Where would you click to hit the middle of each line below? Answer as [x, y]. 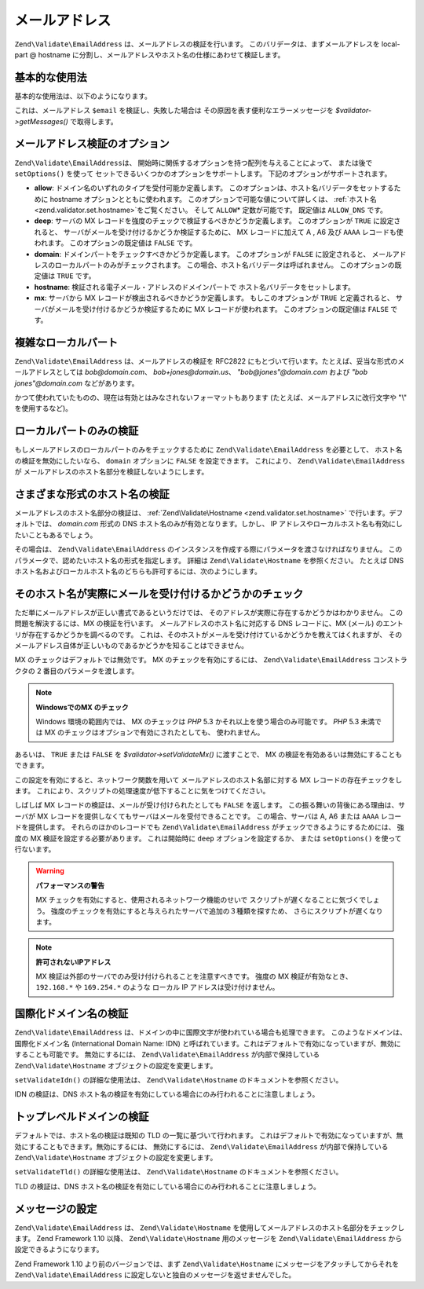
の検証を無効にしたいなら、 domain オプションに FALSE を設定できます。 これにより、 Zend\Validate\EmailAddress [210, 460]
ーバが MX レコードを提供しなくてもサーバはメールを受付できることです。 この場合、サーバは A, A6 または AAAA [197, 816]
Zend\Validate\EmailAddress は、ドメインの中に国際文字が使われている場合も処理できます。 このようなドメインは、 [211, 1032]
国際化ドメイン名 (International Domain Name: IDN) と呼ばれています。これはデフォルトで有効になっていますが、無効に [208, 1043]
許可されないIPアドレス [73, 961]
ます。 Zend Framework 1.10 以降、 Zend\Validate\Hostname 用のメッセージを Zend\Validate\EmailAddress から [208, 1239]
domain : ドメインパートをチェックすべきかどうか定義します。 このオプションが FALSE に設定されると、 [202, 254]
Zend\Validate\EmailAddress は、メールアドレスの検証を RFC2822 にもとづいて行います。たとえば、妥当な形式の [206, 361]
